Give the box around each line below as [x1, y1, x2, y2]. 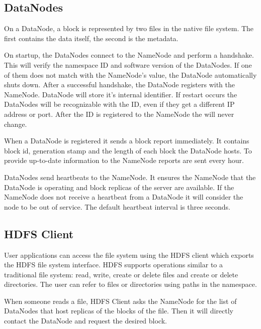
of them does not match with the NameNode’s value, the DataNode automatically [4, 69, 257, 80]
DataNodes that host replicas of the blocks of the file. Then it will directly [4, 305, 233, 316]
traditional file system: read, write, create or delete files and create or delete [4, 269, 238, 279]
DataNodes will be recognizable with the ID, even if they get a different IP [4, 99, 235, 109]
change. [4, 118, 27, 129]
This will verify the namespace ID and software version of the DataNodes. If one [4, 59, 252, 70]
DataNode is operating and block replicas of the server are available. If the [4, 182, 234, 192]
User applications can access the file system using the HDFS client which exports [4, 249, 254, 260]
